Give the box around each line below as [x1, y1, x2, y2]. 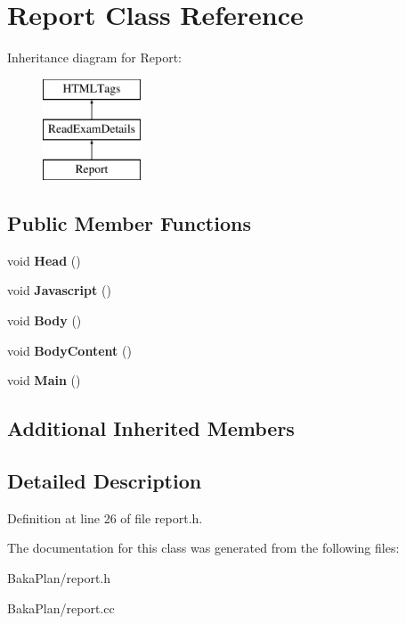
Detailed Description [7, 467, 202, 495]
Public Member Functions [7, 209, 251, 237]
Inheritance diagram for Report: [7, 48, 182, 67]
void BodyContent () [7, 341, 132, 359]
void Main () [7, 371, 81, 390]
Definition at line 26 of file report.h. [7, 508, 203, 527]
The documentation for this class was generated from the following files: [7, 538, 400, 557]
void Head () [7, 250, 81, 269]
